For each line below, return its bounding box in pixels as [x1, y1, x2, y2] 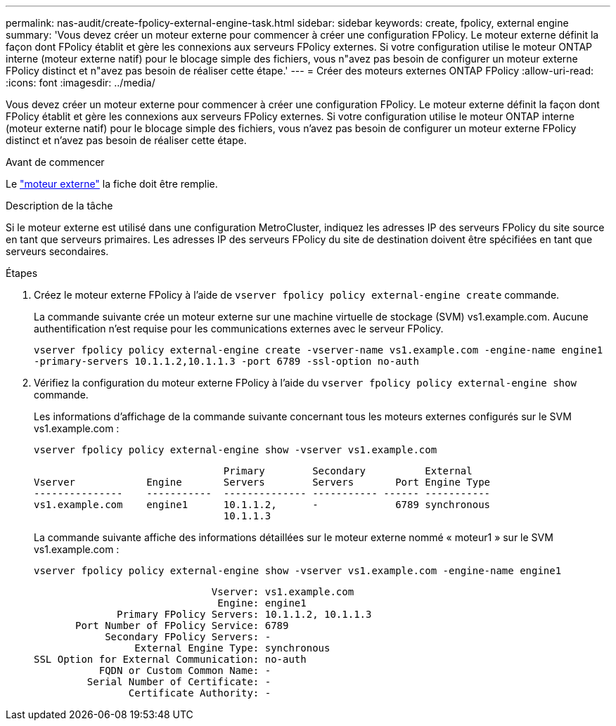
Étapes [6, 267, 38, 279]
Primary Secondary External [223, 465, 473, 477]
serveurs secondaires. [6, 245, 109, 257]
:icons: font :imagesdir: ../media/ [6, 77, 155, 89]
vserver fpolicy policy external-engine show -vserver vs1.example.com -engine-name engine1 [34, 565, 562, 576]
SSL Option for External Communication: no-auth [34, 654, 307, 665]
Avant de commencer [6, 156, 105, 168]
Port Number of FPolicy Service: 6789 [75, 620, 289, 631]
